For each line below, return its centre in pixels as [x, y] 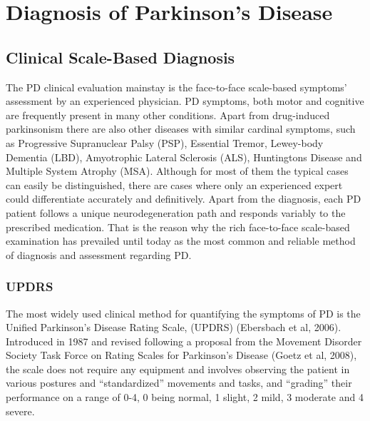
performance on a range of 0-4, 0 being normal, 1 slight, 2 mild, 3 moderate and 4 [185, 397]
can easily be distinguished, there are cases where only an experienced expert [174, 184]
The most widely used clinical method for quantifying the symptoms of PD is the [183, 313]
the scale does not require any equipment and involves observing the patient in [178, 369]
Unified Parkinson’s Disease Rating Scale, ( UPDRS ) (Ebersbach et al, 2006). [174, 327]
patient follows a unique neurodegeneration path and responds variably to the [176, 212]
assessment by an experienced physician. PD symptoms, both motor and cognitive [185, 101]
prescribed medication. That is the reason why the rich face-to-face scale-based [178, 227]
